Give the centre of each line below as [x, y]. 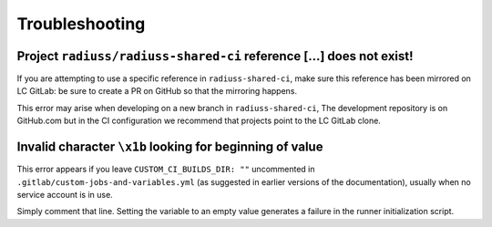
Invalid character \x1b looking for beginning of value [170, 147]
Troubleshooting [81, 24]
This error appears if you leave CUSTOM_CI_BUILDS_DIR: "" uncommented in [166, 170]
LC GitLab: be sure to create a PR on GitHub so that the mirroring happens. [157, 91]
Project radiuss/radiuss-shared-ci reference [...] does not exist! [215, 56]
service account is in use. [65, 194]
